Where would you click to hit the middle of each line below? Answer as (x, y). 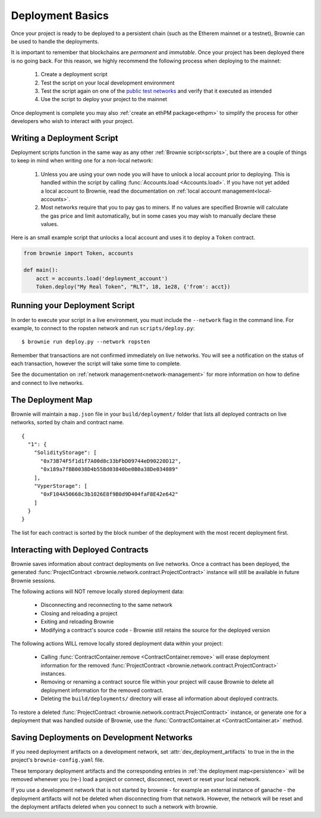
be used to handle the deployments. (55, 41)
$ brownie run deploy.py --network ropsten (86, 342)
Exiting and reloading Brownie (77, 622)
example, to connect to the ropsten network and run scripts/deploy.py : (103, 328)
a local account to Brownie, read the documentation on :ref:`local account (131, 191)
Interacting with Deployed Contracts (80, 549)
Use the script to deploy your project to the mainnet (104, 99)
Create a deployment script (74, 74)
